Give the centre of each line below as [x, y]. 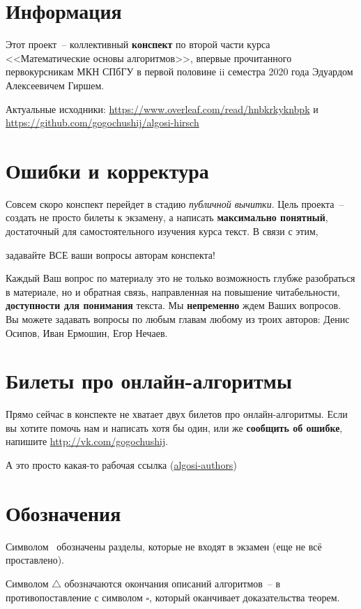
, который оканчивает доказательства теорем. [245, 597]
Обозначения [63, 512]
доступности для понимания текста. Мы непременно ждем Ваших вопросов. [174, 305]
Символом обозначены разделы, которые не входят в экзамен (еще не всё [164, 546]
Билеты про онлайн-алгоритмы [149, 381]
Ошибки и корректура [107, 170]
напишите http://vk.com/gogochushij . [87, 441]
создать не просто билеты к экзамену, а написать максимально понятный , [167, 217]
